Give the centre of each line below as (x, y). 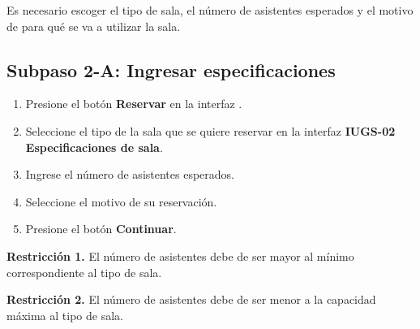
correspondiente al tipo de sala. (84, 272)
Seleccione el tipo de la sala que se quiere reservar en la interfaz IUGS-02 (210, 130)
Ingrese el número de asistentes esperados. (130, 174)
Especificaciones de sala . (94, 147)
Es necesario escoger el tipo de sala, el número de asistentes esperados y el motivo (210, 10)
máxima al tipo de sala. (65, 315)
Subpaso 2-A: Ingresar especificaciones (171, 69)
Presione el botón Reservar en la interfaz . (134, 104)
